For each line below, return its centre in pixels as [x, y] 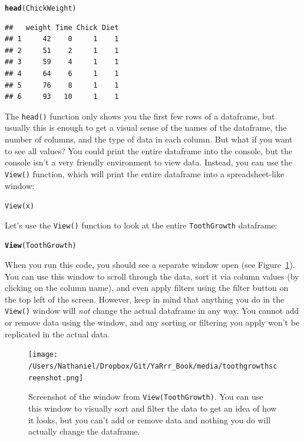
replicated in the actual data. [57, 334]
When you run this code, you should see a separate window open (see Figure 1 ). [150, 265]
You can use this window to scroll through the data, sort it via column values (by [152, 276]
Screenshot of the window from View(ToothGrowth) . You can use [146, 397]
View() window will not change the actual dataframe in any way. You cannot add [152, 311]
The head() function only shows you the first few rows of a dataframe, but [140, 116]
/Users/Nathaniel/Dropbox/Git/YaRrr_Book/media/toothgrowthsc [153, 366]
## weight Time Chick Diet [62, 27]
